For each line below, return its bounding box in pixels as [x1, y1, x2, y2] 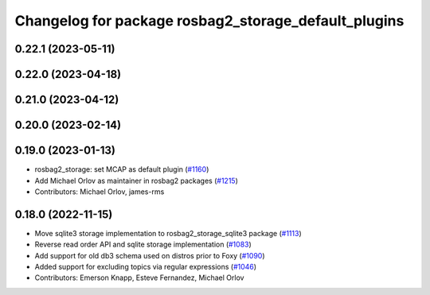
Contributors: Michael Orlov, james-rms [34, 187, 165, 196]
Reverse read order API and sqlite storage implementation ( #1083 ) [34, 239, 252, 250]
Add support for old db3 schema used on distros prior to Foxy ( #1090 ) [34, 250, 265, 260]
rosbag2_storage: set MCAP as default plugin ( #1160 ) [34, 165, 209, 174]
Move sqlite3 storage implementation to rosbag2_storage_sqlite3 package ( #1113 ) [34, 228, 302, 238]
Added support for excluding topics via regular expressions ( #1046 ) [34, 262, 257, 271]
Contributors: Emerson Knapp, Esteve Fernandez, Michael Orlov [34, 273, 244, 282]
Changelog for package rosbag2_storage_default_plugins [14, 12, 405, 29]
